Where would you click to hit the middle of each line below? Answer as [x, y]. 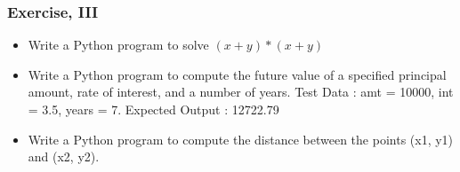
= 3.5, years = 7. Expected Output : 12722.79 [153, 109]
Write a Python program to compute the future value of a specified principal [237, 74]
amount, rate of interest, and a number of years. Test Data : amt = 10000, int [241, 92]
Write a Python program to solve [118, 45]
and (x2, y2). [64, 156]
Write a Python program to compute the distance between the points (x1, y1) [241, 139]
